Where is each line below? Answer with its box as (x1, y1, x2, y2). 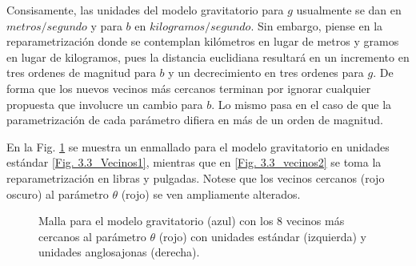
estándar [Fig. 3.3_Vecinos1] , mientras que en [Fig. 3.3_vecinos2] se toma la (6, 154, 382, 171)
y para (90, 17, 122, 34)
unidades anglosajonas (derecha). (38, 244, 200, 260)
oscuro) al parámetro (6, 185, 109, 202)
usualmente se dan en (296, 2, 402, 18)
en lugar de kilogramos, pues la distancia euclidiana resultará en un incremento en (6, 48, 410, 65)
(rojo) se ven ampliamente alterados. (121, 185, 301, 202)
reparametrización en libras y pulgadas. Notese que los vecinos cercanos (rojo (6, 169, 385, 186)
